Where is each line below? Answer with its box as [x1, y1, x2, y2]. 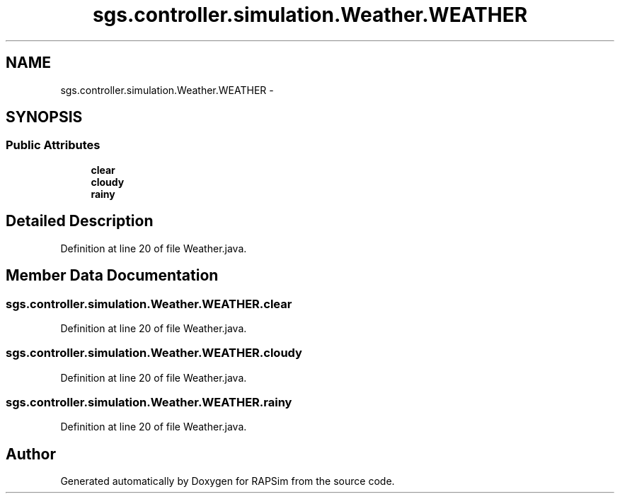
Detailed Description [6, 212, 154, 230]
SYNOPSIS [6, 108, 83, 127]
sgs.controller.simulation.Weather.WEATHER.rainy [6, 395, 292, 409]
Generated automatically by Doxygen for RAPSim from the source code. [60, 475, 395, 488]
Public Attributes [6, 138, 101, 153]
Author [6, 445, 56, 463]
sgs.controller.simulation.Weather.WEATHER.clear [6, 296, 292, 311]
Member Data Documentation [6, 266, 219, 285]
